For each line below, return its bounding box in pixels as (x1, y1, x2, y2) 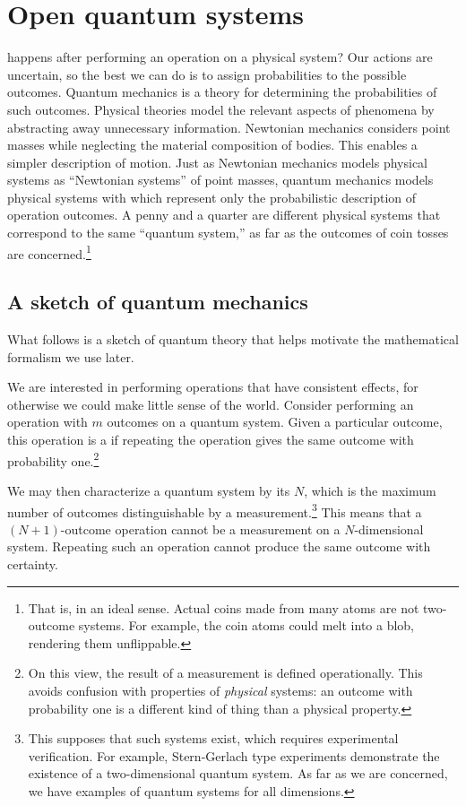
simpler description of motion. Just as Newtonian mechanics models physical (7, 152, 428, 171)
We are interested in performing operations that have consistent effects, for (7, 377, 419, 396)
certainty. (7, 554, 58, 573)
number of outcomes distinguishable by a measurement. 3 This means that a (7, 499, 422, 521)
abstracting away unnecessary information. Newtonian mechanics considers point (7, 117, 451, 136)
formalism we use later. (7, 347, 134, 366)
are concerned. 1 (7, 241, 91, 263)
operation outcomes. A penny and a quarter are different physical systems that (7, 205, 441, 224)
